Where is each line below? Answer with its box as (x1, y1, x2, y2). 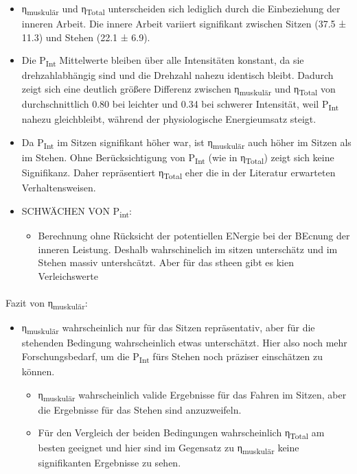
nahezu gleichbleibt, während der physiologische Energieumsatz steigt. (21, 112, 316, 126)
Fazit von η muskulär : (5, 295, 88, 311)
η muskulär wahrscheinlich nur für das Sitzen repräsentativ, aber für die (21, 320, 315, 336)
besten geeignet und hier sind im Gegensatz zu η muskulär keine (38, 440, 299, 457)
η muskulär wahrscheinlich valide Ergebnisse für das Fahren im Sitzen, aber (38, 387, 347, 403)
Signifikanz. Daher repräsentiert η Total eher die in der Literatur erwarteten (21, 165, 336, 181)
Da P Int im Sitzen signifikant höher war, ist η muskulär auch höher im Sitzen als (21, 134, 352, 151)
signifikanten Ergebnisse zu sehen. (38, 455, 181, 470)
